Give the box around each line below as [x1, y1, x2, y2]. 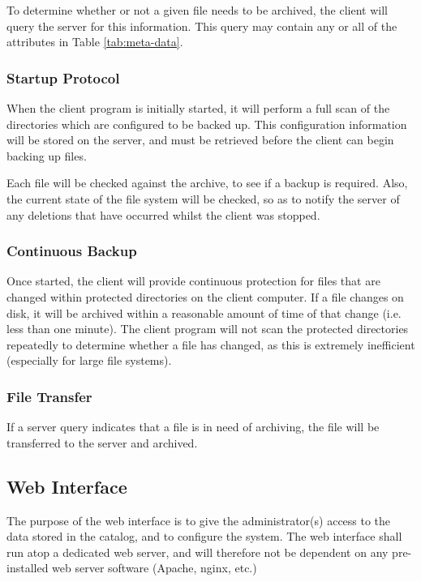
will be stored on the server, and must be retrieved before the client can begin [6, 131, 394, 148]
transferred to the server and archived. [6, 434, 198, 451]
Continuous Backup [6, 241, 137, 261]
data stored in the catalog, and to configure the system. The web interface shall [6, 528, 402, 545]
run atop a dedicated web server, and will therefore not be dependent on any [6, 543, 389, 560]
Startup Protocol [6, 67, 120, 88]
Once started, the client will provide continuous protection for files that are [6, 272, 380, 289]
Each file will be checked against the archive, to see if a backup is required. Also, [6, 174, 408, 191]
